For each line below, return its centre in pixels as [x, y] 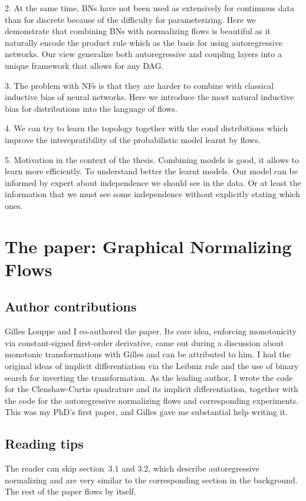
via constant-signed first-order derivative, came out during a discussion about [144, 342]
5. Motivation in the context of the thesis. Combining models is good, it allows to [152, 159]
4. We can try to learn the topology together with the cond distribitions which [147, 128]
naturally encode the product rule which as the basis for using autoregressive [144, 42]
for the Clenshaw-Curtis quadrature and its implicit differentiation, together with [152, 389]
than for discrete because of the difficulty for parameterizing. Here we [130, 19]
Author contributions [71, 306]
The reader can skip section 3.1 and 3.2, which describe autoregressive [132, 468]
